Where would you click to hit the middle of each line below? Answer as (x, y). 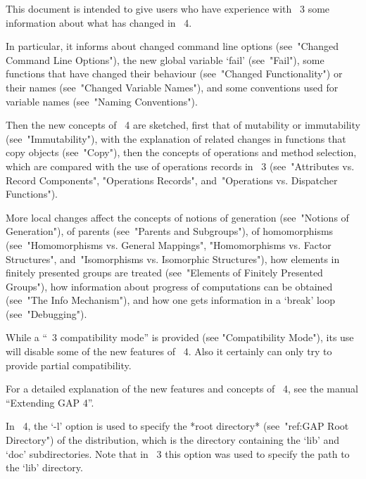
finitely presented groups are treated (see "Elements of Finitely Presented (164, 273)
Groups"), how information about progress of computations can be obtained (169, 286)
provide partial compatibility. (69, 365)
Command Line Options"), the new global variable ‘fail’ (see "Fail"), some (165, 59)
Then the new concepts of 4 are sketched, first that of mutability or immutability (183, 125)
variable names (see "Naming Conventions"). (102, 101)
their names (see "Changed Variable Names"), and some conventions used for (172, 87)
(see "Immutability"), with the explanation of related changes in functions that (176, 138)
